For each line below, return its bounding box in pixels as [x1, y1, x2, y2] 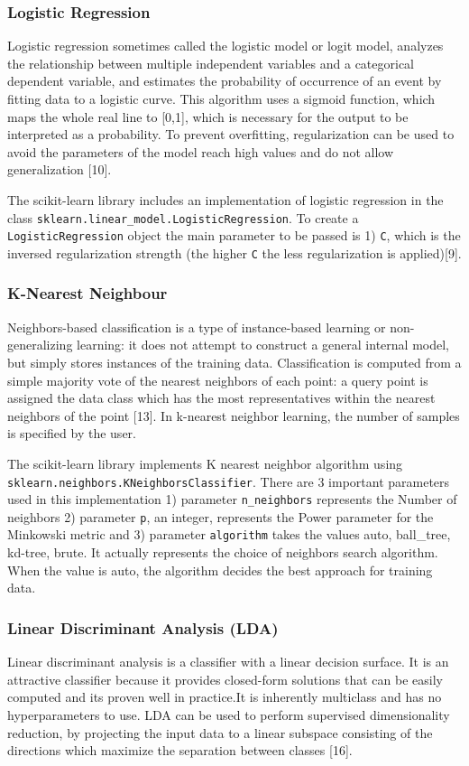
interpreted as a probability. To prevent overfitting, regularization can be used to [7, 125, 455, 144]
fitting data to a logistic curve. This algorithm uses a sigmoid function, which [7, 89, 436, 107]
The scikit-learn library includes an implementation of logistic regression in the [7, 190, 444, 209]
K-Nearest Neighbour [7, 282, 168, 304]
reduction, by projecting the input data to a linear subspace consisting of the [7, 723, 433, 742]
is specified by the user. [7, 424, 136, 443]
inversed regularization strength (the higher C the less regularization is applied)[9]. [7, 243, 462, 262]
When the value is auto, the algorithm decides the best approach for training [7, 560, 433, 579]
